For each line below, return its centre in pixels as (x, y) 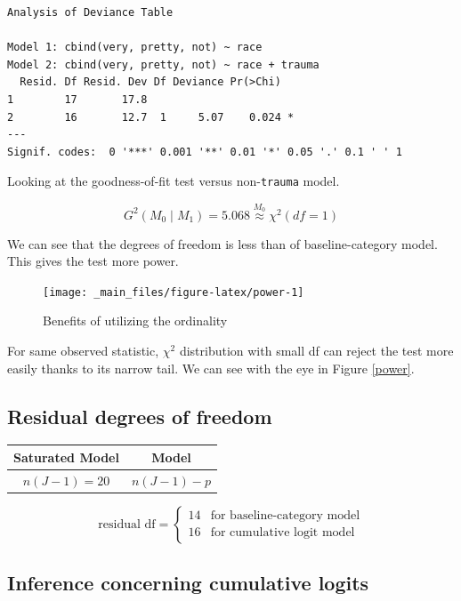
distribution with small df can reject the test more (316, 351)
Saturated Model (66, 457)
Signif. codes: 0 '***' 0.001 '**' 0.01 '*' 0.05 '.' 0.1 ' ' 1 (205, 152)
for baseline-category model (285, 516)
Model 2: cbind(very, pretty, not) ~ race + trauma (163, 64)
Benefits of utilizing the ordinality (135, 321)
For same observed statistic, (83, 351)
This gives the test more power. (93, 261)
